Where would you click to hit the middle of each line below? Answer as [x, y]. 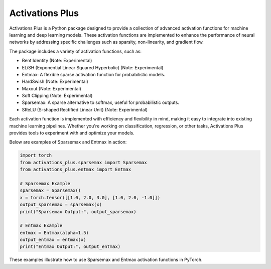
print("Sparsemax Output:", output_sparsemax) [78, 212]
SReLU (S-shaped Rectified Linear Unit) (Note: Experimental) [85, 109]
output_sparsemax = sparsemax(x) [61, 205]
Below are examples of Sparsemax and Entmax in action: [68, 142]
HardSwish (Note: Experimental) [55, 82]
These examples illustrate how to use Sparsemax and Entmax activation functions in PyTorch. [106, 260]
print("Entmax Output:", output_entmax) [70, 247]
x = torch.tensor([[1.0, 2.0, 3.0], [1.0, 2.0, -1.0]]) [90, 197]
